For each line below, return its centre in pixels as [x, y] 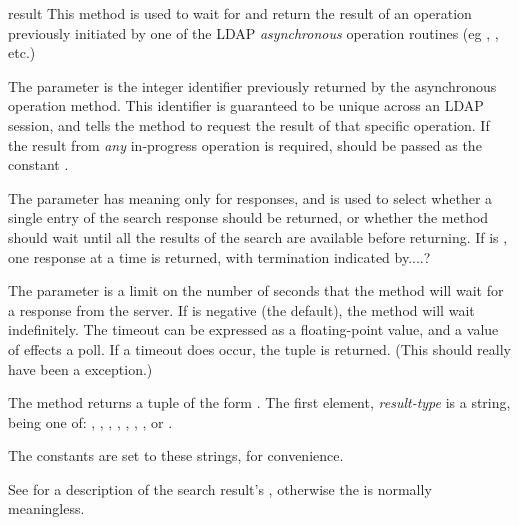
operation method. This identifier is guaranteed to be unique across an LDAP [246, 105]
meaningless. [46, 508]
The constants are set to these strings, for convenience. [176, 455]
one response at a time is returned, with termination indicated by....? [219, 256]
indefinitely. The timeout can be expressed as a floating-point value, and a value [253, 329]
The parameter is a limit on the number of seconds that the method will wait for [256, 290]
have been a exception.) [80, 368]
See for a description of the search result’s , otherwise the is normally [220, 488]
